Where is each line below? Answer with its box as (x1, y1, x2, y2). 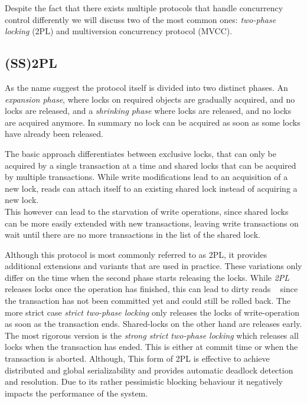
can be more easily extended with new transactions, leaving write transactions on (5, 217, 299, 229)
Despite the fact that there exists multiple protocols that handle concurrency (5, 2, 283, 14)
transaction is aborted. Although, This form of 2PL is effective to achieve (5, 352, 270, 365)
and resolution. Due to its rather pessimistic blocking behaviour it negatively (5, 375, 283, 388)
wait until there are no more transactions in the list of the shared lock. (5, 228, 260, 241)
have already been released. (5, 127, 103, 140)
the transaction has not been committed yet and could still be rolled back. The (5, 294, 291, 307)
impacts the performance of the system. (5, 386, 148, 399)
